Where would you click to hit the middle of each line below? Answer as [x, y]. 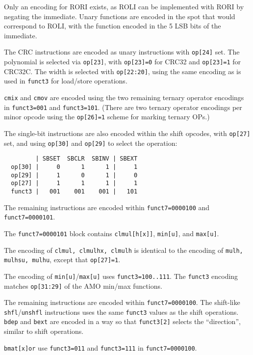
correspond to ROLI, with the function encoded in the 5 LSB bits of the [113, 26]
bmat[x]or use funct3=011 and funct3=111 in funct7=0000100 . [101, 347]
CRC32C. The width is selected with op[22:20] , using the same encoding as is [123, 71]
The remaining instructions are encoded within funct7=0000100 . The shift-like [122, 302]
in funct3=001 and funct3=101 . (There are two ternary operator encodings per [123, 107]
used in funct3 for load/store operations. [66, 81]
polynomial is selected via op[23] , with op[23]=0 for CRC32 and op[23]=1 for [123, 62]
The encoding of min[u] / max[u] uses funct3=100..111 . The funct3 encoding [121, 276]
